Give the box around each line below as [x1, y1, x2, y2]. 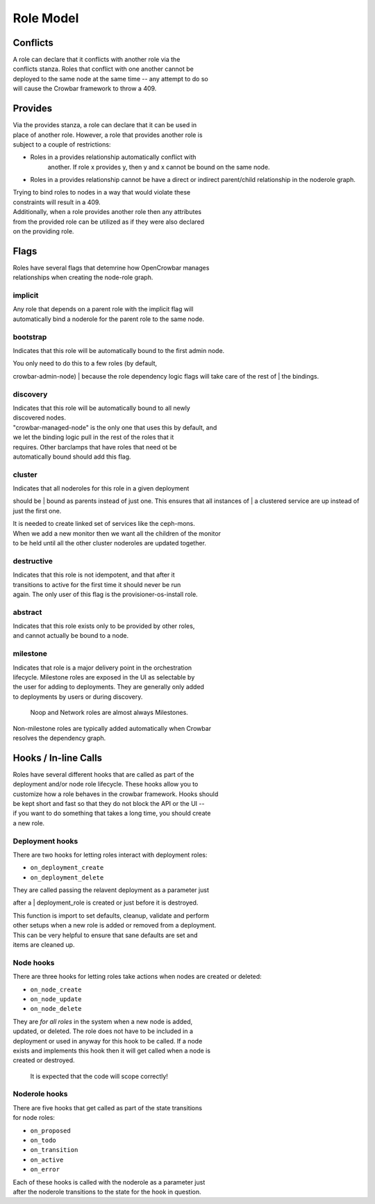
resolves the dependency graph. [12, 734, 106, 742]
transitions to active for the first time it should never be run [12, 580, 181, 588]
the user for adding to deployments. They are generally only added [12, 683, 205, 691]
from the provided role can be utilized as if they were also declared [12, 217, 205, 226]
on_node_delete [30, 1005, 83, 1013]
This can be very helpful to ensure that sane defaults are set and [12, 931, 198, 939]
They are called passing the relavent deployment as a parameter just [12, 886, 210, 894]
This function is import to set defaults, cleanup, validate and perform [12, 911, 210, 920]
